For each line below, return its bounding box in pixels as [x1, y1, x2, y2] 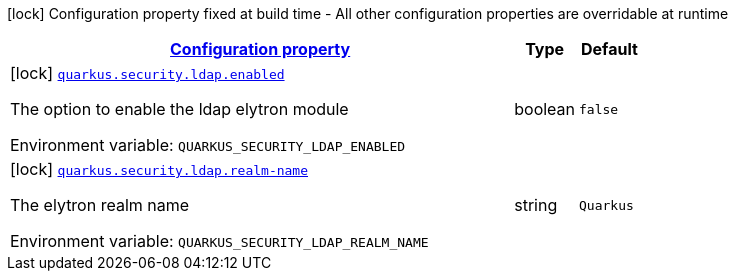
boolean [514, 99, 576, 119]
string [514, 195, 558, 215]
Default [581, 39, 638, 59]
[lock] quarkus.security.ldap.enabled [10, 63, 285, 83]
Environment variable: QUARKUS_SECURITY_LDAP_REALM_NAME [10, 231, 429, 251]
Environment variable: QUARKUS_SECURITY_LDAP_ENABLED [10, 135, 406, 155]
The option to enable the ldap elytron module [10, 99, 349, 119]
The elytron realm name [10, 195, 190, 215]
